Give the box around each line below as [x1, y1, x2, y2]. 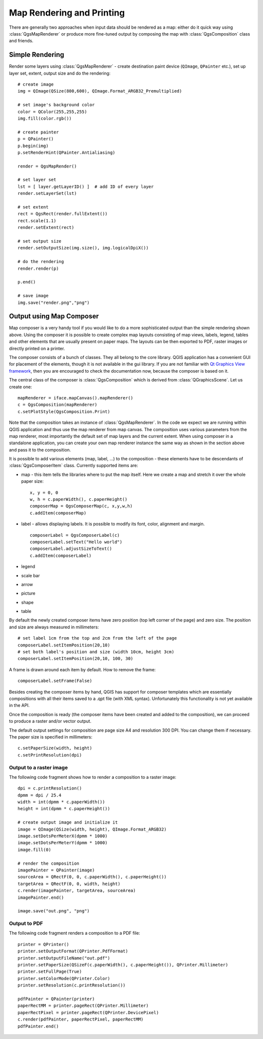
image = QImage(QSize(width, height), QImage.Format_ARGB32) [18, 826, 167, 832]
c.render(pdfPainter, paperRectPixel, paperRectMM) [18, 1017, 144, 1022]
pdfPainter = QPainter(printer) [18, 996, 95, 1001]
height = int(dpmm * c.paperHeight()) [18, 806, 111, 812]
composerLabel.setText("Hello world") [30, 539, 123, 545]
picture [21, 590, 36, 596]
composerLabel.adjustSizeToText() [30, 546, 112, 551]
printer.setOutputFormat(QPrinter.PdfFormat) [18, 948, 129, 954]
